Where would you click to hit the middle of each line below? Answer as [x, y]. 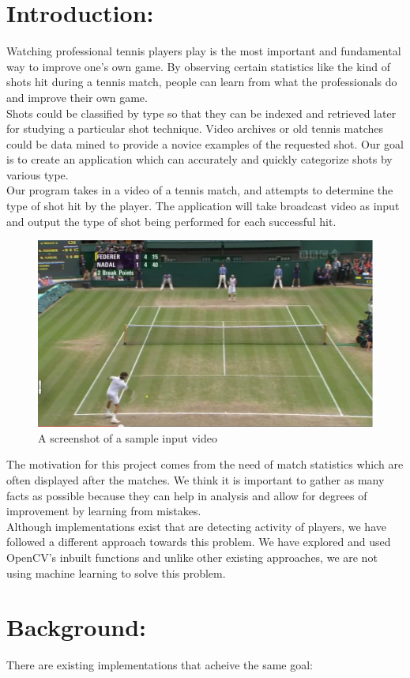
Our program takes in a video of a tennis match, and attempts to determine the [200, 190]
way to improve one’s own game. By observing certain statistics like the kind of [198, 66]
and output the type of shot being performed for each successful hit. [171, 221]
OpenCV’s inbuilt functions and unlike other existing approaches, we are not [192, 557]
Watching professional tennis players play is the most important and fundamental [204, 51]
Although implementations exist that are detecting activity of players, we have [196, 526]
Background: [77, 627]
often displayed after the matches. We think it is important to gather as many [196, 480]
